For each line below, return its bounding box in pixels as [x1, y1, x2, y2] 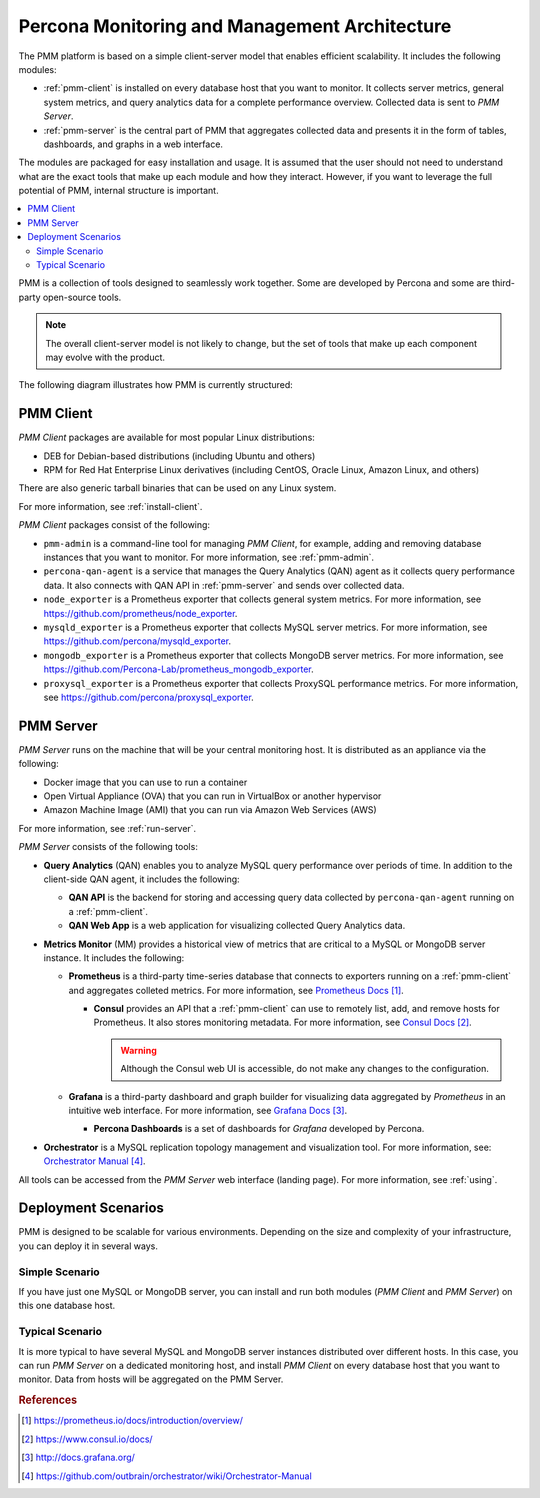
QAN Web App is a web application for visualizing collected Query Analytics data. [68, 920, 406, 932]
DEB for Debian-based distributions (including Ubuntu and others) [43, 450, 316, 462]
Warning [120, 1044, 157, 1056]
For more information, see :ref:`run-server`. [18, 822, 197, 834]
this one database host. [18, 1300, 116, 1312]
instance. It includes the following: [43, 951, 185, 964]
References [18, 1393, 78, 1407]
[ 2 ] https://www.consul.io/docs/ [21, 1433, 154, 1445]
